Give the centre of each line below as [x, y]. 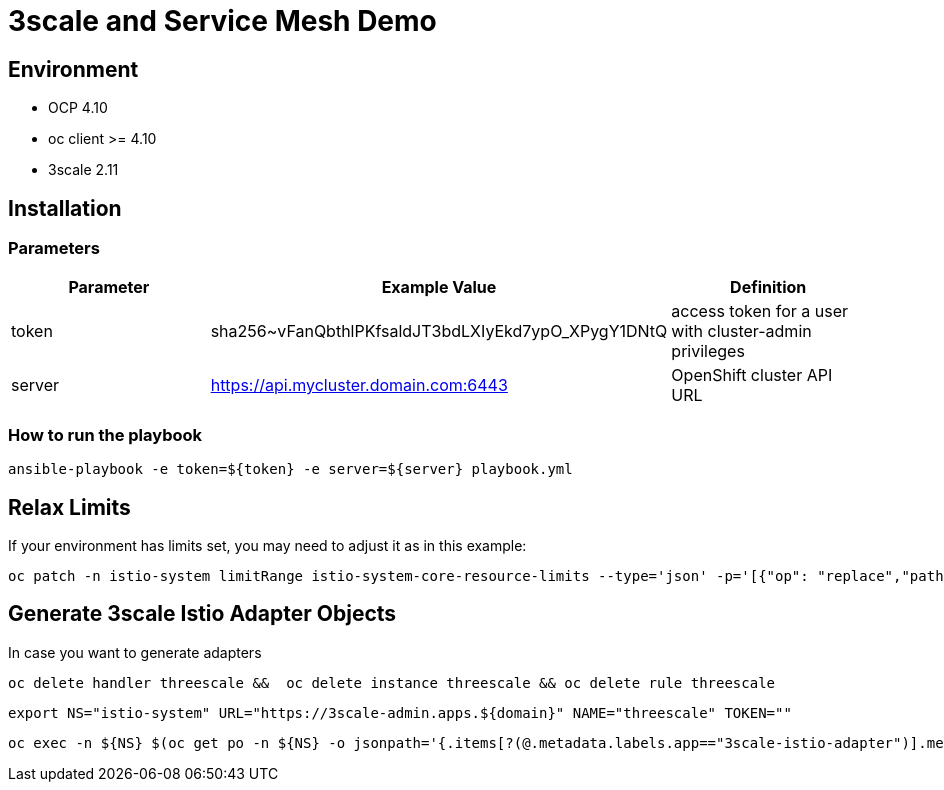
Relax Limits [69, 507]
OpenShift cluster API [752, 375]
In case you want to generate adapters [135, 652]
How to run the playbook [105, 434]
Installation [65, 208]
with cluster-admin [741, 331]
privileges [708, 351]
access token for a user [760, 311]
